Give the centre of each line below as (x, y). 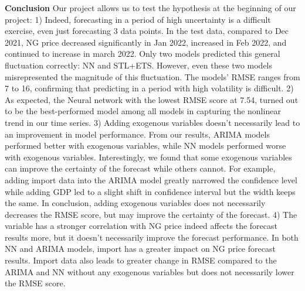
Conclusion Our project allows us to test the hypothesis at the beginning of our (150, 8)
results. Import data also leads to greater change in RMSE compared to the (141, 260)
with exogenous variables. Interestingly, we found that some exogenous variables (148, 157)
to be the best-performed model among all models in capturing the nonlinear (143, 111)
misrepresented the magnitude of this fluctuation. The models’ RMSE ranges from (152, 76)
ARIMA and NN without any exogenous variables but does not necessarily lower (150, 271)
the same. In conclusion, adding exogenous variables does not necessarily (135, 203)
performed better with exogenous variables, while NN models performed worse (145, 145)
